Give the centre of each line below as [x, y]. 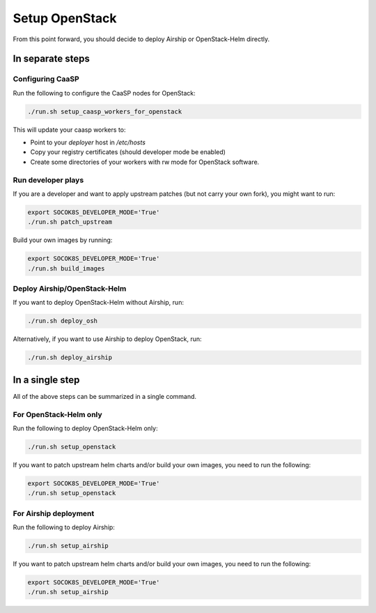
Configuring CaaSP [46, 79]
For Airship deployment [54, 513]
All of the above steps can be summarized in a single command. [105, 396]
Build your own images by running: [63, 240]
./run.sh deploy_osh [62, 321]
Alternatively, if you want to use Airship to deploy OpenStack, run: [107, 339]
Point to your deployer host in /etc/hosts [88, 142]
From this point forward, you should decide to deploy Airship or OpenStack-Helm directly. [141, 39]
